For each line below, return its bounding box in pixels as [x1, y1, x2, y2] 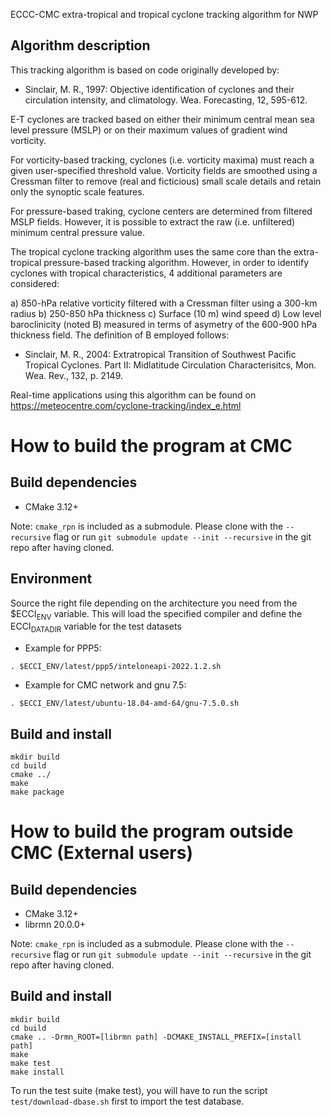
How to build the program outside [10, 820, 294, 843]
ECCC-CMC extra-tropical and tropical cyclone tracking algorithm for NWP [10, 9, 319, 20]
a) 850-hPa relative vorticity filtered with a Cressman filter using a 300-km [10, 297, 318, 309]
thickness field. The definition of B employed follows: [10, 329, 230, 341]
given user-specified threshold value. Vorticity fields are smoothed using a [10, 164, 318, 176]
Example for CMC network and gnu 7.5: [24, 679, 187, 691]
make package [10, 787, 65, 798]
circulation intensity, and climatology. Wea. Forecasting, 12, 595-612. [24, 94, 308, 106]
